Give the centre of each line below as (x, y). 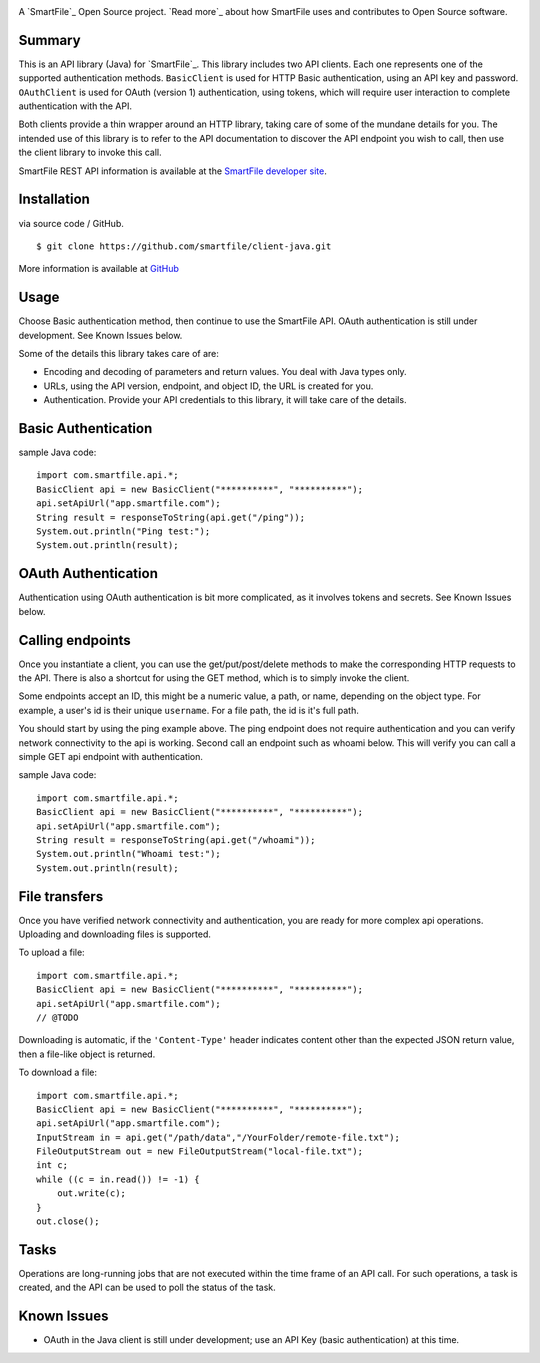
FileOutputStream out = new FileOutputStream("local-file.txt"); (200, 1151)
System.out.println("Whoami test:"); (129, 854)
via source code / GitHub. (71, 223)
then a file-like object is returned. (87, 1054)
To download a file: (57, 1072)
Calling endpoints (75, 640)
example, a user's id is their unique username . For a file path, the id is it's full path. (188, 710)
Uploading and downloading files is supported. (115, 934)
